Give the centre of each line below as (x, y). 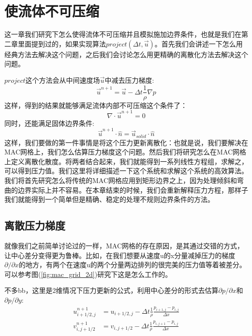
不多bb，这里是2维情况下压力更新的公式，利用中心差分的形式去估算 (111, 290)
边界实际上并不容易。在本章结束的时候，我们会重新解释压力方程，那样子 (133, 190)
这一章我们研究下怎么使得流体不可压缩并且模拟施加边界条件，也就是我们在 (123, 34)
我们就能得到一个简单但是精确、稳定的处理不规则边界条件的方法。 (109, 199)
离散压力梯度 (35, 225)
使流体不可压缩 (52, 11)
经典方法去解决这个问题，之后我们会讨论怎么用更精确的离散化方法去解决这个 (126, 54)
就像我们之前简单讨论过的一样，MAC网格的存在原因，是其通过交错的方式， (124, 245)
